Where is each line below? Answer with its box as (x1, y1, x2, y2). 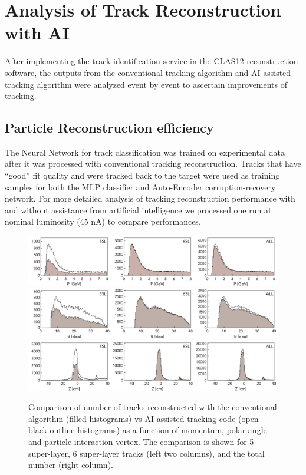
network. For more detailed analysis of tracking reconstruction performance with (5, 192, 295, 204)
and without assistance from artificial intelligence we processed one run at (5, 203, 272, 216)
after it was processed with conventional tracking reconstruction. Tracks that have (5, 157, 301, 170)
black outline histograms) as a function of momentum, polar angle (28, 424, 267, 436)
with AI (5, 21, 70, 45)
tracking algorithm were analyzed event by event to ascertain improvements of (5, 78, 288, 90)
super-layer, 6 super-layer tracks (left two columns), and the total (28, 447, 265, 459)
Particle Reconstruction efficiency (5, 118, 214, 137)
